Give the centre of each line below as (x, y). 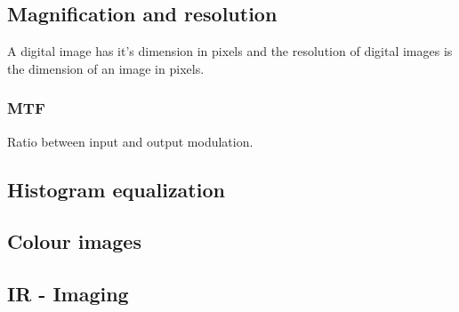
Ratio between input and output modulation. (130, 141)
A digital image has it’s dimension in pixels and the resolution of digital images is (230, 51)
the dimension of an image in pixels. (106, 68)
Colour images (74, 241)
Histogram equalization (116, 189)
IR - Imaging (68, 294)
